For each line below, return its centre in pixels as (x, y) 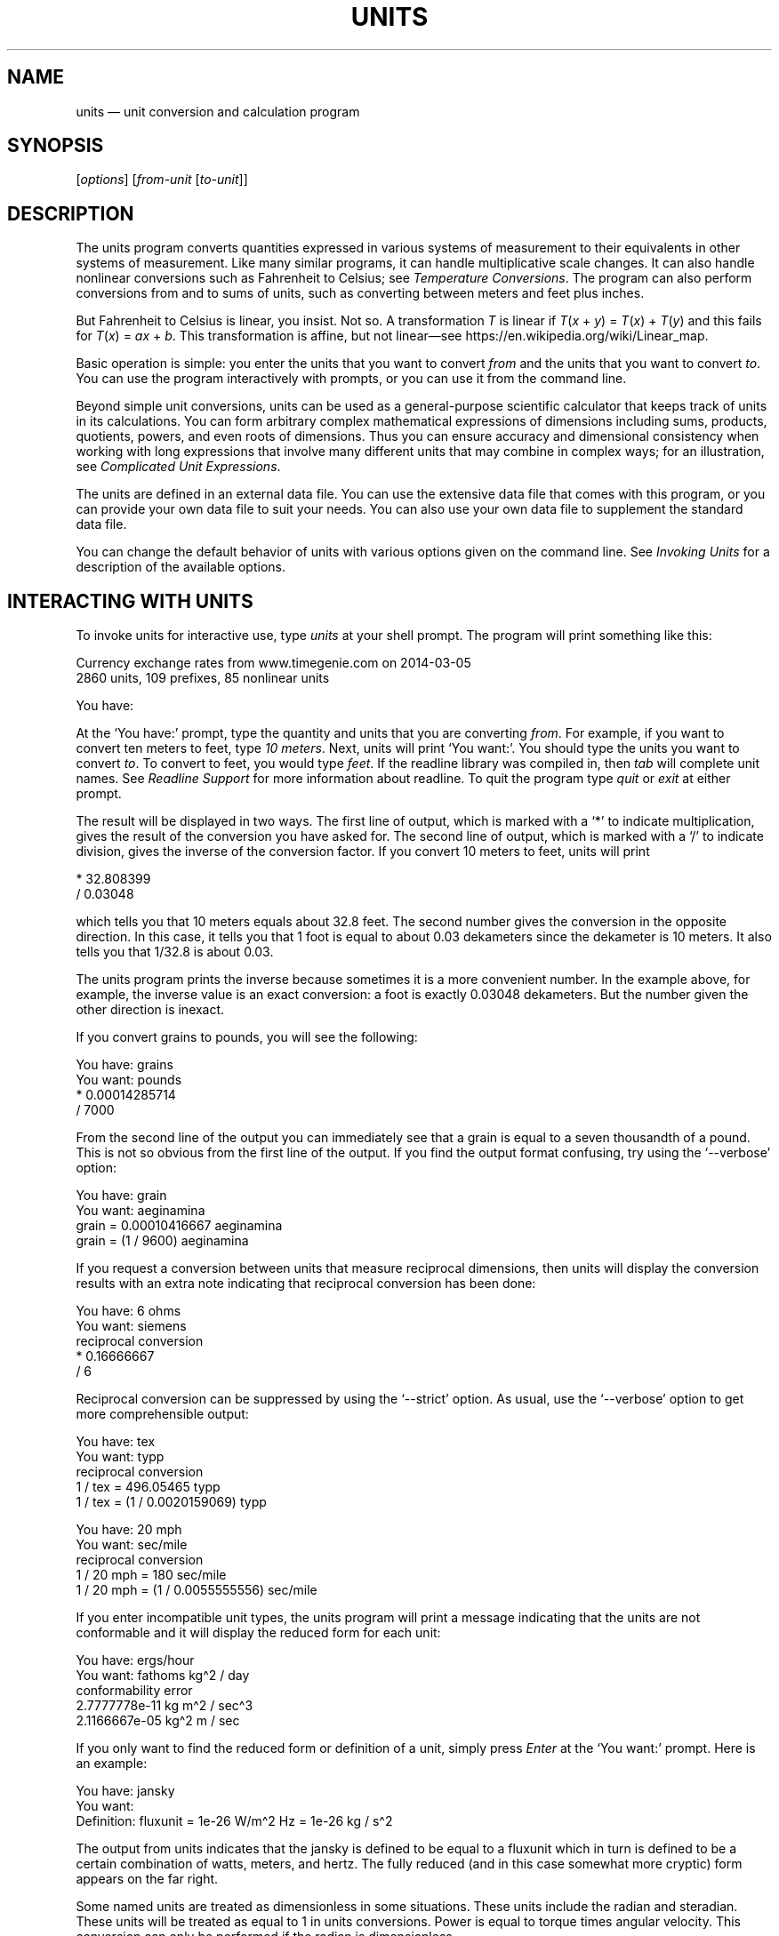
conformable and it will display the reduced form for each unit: (258, 1633)
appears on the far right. (147, 1879)
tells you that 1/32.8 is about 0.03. (175, 952)
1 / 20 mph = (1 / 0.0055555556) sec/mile (197, 1590)
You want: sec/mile (132, 1545)
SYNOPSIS (56, 146)
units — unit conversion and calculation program (218, 111)
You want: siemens (131, 1326)
